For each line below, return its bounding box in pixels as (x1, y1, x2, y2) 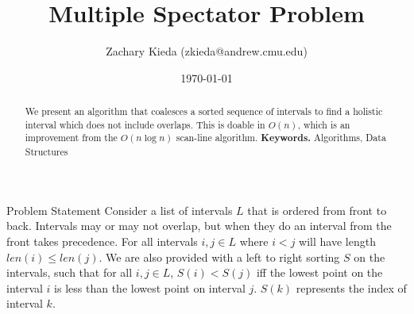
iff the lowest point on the (256, 264, 383, 281)
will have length (299, 232, 376, 249)
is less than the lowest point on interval (54, 279, 246, 296)
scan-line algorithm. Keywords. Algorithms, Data (176, 131, 386, 145)
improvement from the (25, 131, 118, 144)
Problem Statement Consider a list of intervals (6, 201, 233, 218)
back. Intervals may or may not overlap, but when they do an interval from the (6, 217, 392, 234)
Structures (25, 145, 68, 159)
